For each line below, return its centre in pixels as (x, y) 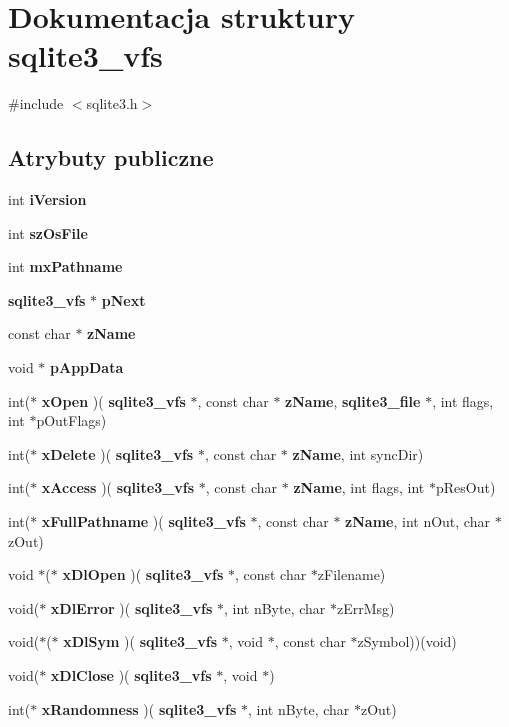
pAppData (87, 367)
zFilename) (351, 574)
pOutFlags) (71, 420)
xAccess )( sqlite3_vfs (118, 487)
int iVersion (47, 199)
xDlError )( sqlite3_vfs (131, 607)
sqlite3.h (112, 103)
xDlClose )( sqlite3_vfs (131, 675)
